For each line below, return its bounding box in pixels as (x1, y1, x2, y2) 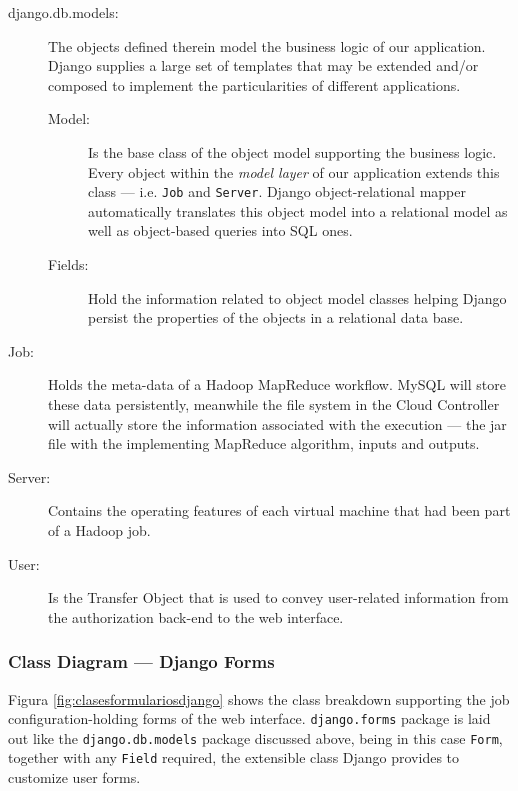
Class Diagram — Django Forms (8, 649, 275, 674)
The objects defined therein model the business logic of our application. (48, 35, 486, 56)
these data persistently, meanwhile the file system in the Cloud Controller (48, 393, 500, 414)
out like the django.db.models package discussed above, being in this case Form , (8, 727, 503, 748)
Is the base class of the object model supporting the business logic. (88, 141, 497, 162)
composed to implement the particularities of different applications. (48, 74, 461, 95)
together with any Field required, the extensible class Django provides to (8, 747, 460, 768)
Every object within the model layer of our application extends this (88, 161, 500, 182)
